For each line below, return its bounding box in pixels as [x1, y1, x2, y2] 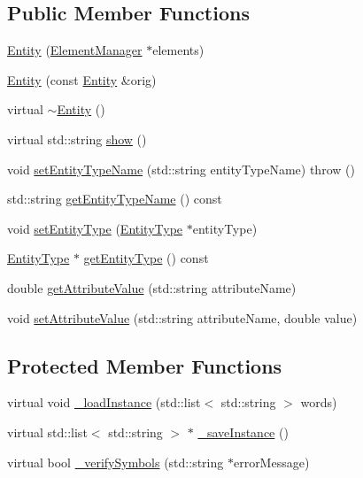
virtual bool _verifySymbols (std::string [7, 452, 224, 471]
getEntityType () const [83, 249, 209, 267]
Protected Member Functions [7, 351, 282, 379]
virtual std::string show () [7, 129, 147, 148]
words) [300, 393, 337, 412]
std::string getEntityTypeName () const [7, 189, 222, 208]
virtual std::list [7, 422, 88, 441]
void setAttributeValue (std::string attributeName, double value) [7, 308, 358, 327]
